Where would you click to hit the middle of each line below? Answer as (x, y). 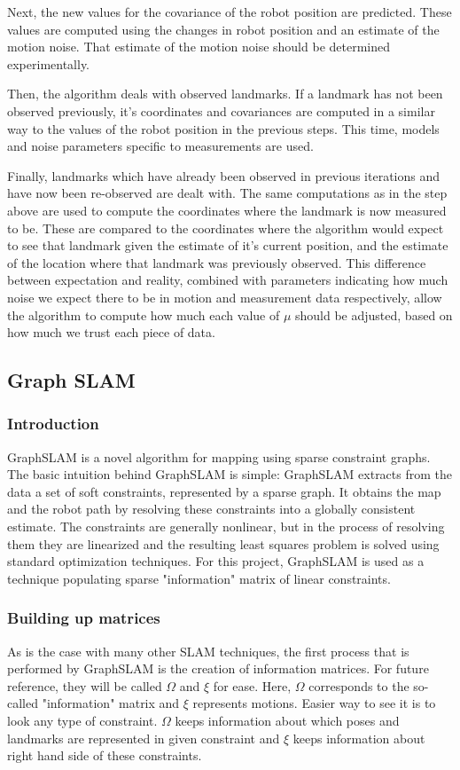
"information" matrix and (111, 703)
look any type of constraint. (82, 721)
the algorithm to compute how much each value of (144, 314)
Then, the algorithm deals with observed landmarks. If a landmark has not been (225, 94)
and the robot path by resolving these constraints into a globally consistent (211, 509)
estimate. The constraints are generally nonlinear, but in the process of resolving (226, 526)
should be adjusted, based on (374, 314)
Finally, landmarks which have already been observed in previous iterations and (224, 175)
